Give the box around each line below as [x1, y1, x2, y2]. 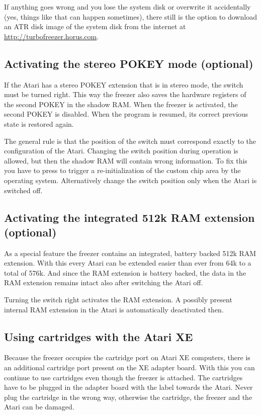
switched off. [4, 185, 43, 195]
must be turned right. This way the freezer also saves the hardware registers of [4, 89, 246, 100]
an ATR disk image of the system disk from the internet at [4, 21, 186, 32]
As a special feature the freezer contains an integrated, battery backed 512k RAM [4, 247, 256, 258]
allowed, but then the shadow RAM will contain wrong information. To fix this [4, 155, 247, 165]
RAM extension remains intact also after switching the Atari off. [4, 277, 203, 288]
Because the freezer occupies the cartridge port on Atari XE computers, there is [4, 352, 250, 363]
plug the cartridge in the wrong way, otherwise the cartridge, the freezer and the [4, 391, 252, 402]
